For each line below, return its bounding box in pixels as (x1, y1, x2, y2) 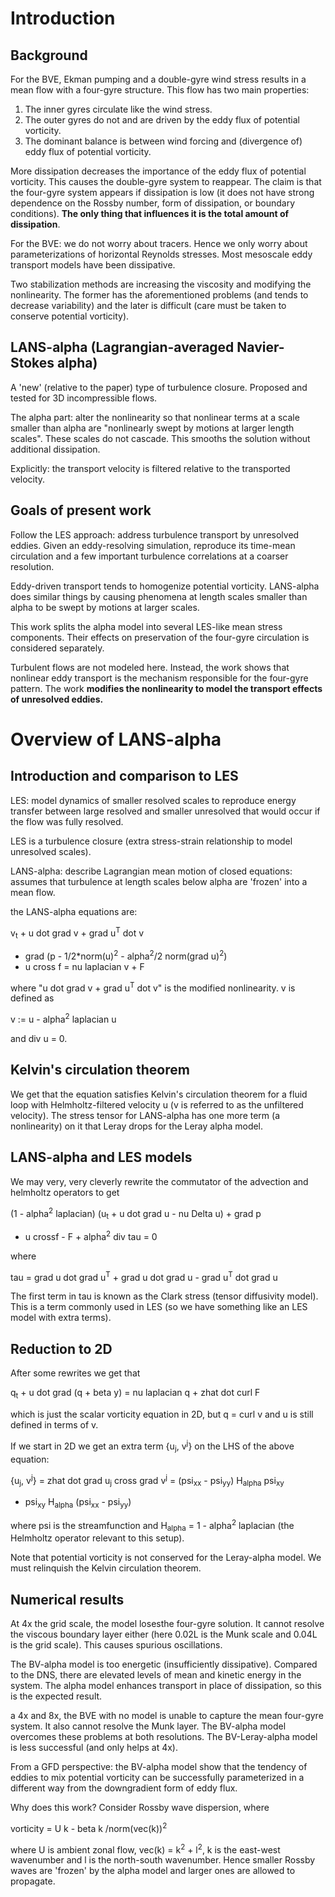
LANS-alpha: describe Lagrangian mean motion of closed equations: (10, 865, 293, 877)
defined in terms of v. (10, 1419, 99, 1431)
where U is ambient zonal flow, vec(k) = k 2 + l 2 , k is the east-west (10, 1842, 281, 1856)
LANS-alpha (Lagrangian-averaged (10, 339, 235, 356)
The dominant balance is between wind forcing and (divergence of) (24, 135, 303, 147)
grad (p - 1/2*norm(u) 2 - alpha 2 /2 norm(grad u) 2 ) (24, 948, 228, 962)
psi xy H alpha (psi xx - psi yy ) (24, 1495, 132, 1510)
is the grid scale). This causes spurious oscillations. (10, 1639, 223, 1651)
